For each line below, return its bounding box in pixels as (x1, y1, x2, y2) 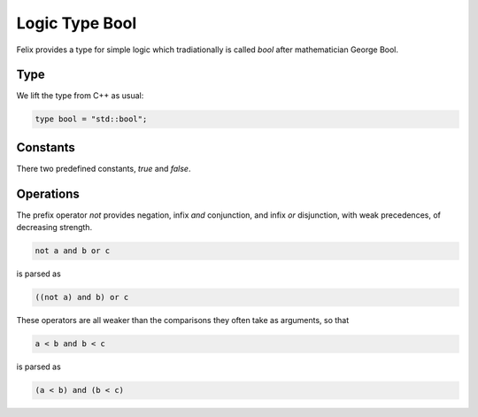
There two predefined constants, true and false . (16, 163, 191, 174)
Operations (16, 186, 80, 201)
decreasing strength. (16, 222, 93, 233)
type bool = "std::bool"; (35, 114, 148, 124)
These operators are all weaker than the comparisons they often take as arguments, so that (16, 315, 350, 326)
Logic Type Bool (16, 13, 137, 33)
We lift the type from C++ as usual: (16, 90, 144, 101)
